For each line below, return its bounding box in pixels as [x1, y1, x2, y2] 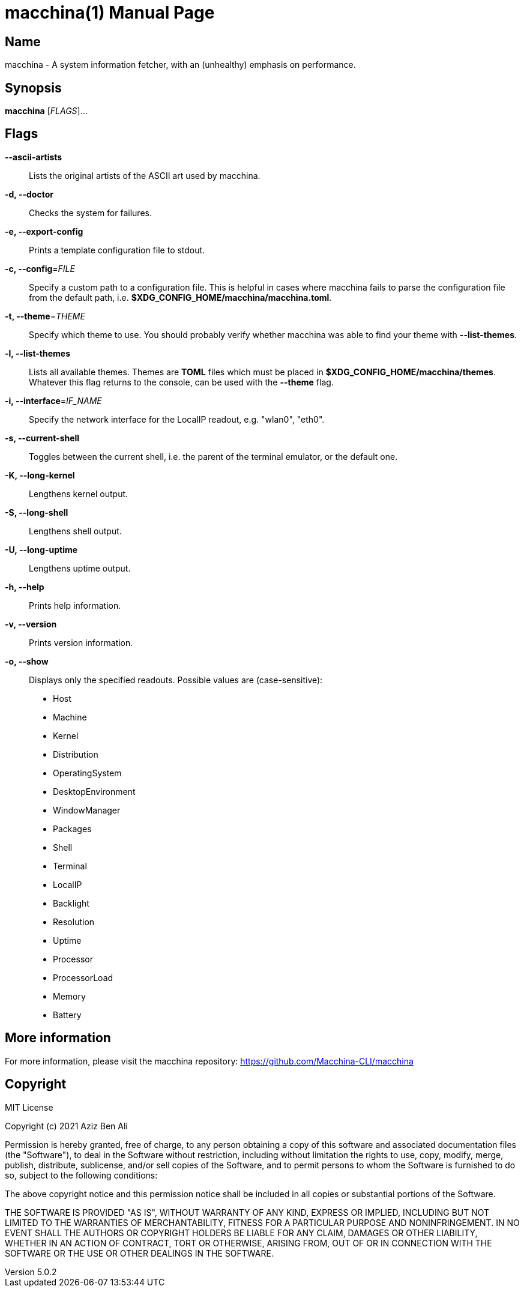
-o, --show [5, 656, 49, 666]
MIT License [5, 1102, 53, 1112]
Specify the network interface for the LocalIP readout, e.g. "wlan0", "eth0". [29, 414, 325, 424]
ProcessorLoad [53, 972, 113, 983]
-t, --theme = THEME [5, 310, 85, 321]
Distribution [53, 749, 98, 759]
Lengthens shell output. [29, 525, 122, 536]
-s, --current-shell [5, 432, 80, 443]
